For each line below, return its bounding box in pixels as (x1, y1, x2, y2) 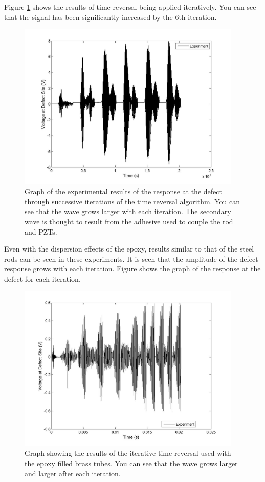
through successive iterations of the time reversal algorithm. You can (25, 196, 240, 206)
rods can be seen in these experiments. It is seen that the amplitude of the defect (4, 253, 258, 264)
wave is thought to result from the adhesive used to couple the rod (25, 216, 233, 226)
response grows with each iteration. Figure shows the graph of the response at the (4, 263, 261, 274)
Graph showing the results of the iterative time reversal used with (25, 448, 231, 458)
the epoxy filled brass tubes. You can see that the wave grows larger (25, 458, 238, 469)
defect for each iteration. (4, 273, 81, 284)
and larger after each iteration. (25, 468, 121, 478)
